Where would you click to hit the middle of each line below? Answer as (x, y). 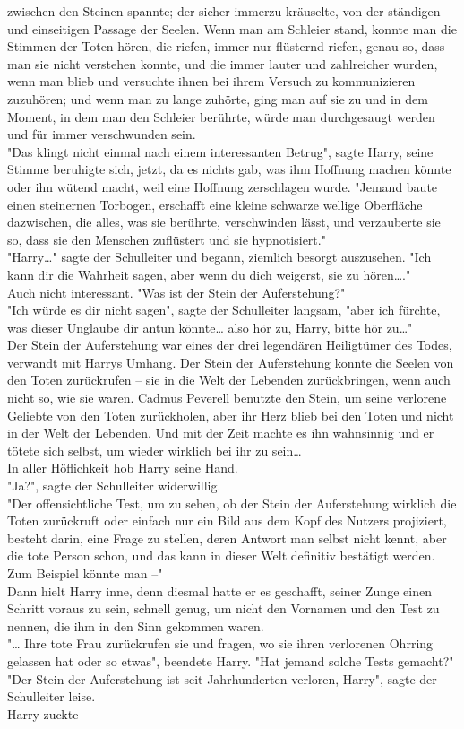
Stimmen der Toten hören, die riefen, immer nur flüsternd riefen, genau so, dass (226, 46)
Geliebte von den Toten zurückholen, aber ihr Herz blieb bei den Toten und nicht (231, 415)
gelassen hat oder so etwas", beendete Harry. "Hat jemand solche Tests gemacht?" (231, 660)
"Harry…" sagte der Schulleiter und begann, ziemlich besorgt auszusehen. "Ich (219, 257)
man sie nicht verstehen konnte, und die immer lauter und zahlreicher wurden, (223, 63)
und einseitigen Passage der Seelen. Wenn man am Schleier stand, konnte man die (232, 28)
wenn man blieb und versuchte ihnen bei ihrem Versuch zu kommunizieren (211, 81)
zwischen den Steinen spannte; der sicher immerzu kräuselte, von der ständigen (224, 11)
